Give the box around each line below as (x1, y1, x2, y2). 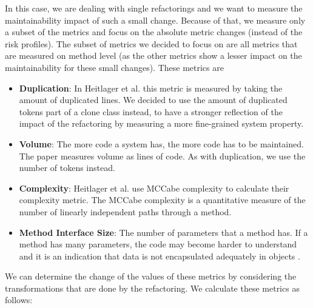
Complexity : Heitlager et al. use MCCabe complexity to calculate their (19, 181, 289, 194)
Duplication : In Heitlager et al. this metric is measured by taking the (19, 81, 283, 94)
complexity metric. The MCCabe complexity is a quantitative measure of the (19, 193, 306, 206)
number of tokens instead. (19, 161, 115, 174)
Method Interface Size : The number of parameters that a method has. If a (19, 226, 308, 238)
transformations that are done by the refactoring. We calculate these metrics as (5, 281, 300, 294)
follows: (5, 293, 33, 306)
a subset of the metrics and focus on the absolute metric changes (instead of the (5, 25, 303, 38)
